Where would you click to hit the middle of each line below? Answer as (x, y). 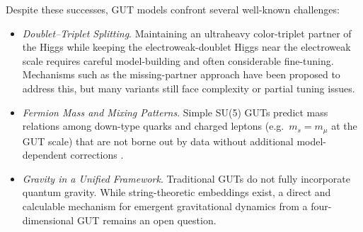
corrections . (97, 155)
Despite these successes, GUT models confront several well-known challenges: (173, 9)
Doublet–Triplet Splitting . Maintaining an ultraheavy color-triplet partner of (187, 33)
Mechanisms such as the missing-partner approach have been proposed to (181, 74)
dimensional (48, 220)
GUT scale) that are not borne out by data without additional (158, 141)
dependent (45, 155)
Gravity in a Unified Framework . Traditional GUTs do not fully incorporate (186, 178)
